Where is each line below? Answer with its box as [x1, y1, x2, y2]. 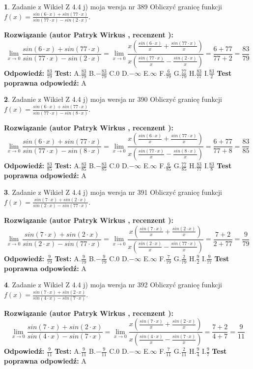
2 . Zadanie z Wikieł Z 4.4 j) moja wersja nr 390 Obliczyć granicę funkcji [4, 94, 222, 104]
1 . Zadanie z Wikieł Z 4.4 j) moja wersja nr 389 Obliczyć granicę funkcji [4, 1, 222, 11]
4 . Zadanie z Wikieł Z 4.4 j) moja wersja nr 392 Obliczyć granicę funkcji [4, 279, 222, 290]
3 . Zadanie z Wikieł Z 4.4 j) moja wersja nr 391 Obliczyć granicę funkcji [4, 186, 222, 197]
